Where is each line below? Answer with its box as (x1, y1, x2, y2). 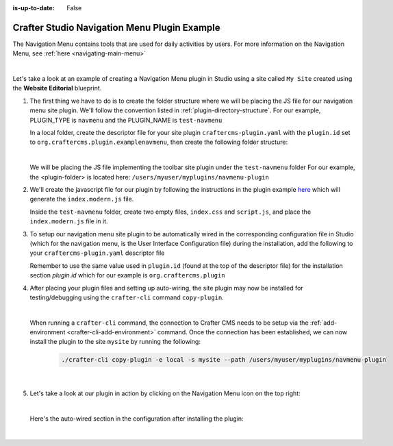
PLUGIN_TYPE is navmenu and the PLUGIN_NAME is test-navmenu (29, 116, 223, 124)
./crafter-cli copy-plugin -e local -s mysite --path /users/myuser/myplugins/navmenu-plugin (61, 356, 387, 364)
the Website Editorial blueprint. (12, 84, 102, 92)
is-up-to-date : (12, 4, 55, 12)
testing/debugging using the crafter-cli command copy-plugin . (29, 293, 224, 301)
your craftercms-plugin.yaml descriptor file (29, 249, 165, 257)
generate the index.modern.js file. (29, 195, 134, 203)
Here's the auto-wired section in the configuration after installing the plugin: (29, 414, 244, 423)
